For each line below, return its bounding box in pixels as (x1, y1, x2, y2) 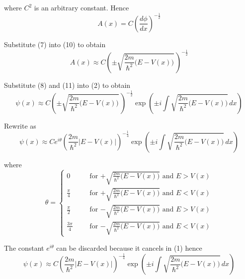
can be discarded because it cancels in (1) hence (56, 243, 202, 253)
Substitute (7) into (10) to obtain (4, 39, 106, 49)
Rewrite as (4, 120, 36, 131)
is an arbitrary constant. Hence (34, 2, 129, 12)
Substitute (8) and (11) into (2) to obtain (4, 79, 131, 90)
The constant (4, 243, 44, 253)
